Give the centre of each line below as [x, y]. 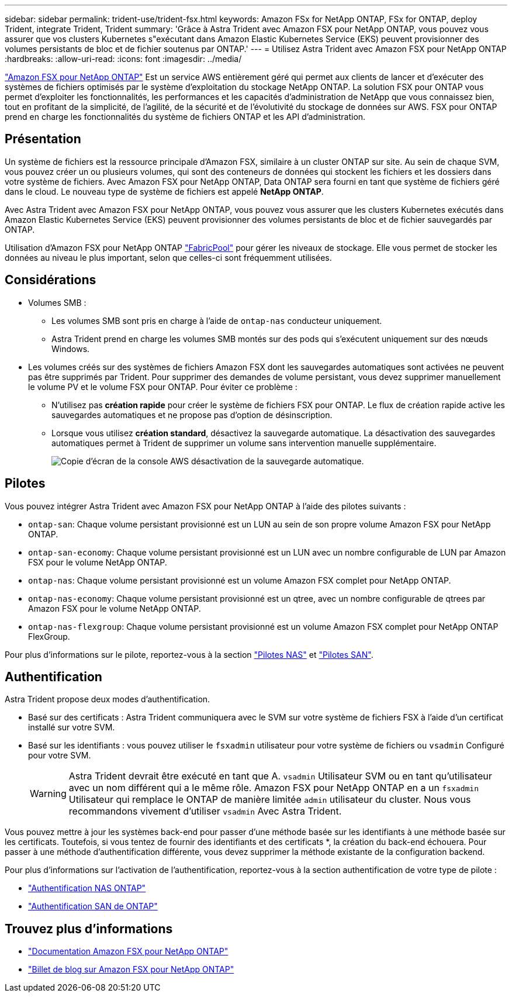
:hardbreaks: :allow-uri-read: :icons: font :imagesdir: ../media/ [123, 59]
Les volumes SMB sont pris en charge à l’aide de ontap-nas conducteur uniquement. [217, 320]
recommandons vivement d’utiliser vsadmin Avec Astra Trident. [205, 811]
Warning [48, 794]
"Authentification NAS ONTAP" [87, 888]
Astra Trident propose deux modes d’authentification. [108, 699]
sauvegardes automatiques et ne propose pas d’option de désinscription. [192, 415]
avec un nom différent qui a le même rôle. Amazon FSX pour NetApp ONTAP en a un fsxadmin [274, 788]
